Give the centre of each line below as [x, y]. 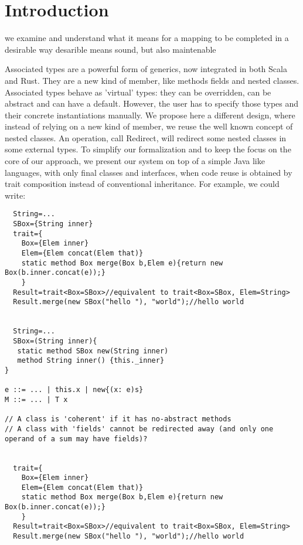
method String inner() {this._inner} [91, 361]
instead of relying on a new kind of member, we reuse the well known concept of [149, 126]
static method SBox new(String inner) [93, 351]
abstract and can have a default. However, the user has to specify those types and [152, 103]
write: [15, 195]
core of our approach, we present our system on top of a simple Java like [135, 161]
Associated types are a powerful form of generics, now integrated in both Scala [146, 69]
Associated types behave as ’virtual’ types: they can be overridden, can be [138, 92]
